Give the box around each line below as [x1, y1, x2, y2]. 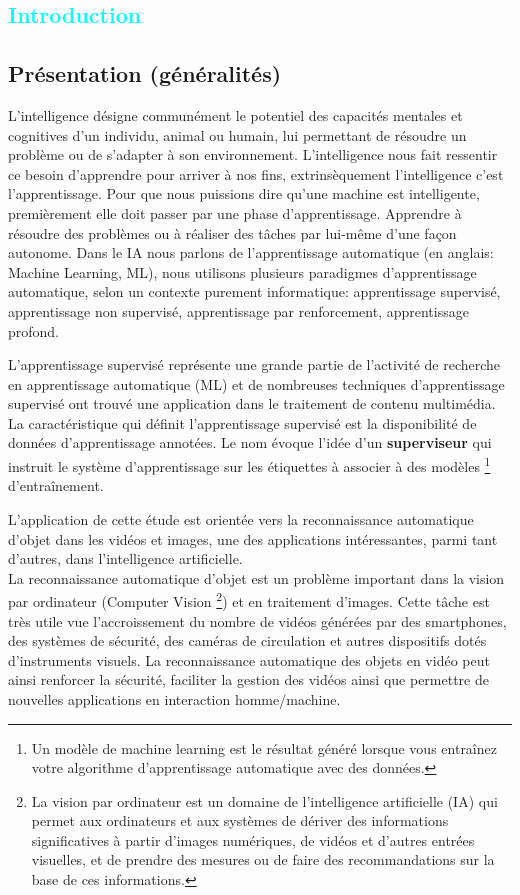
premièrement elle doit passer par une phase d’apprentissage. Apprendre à [8, 202, 462, 223]
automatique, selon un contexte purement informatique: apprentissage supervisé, [8, 281, 501, 302]
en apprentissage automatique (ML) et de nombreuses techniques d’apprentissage [8, 373, 505, 394]
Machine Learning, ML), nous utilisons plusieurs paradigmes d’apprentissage [8, 261, 477, 282]
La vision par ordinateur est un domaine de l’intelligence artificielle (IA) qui [31, 790, 498, 811]
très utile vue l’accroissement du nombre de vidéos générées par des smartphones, [8, 610, 507, 631]
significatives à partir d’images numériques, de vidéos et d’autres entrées [31, 829, 475, 850]
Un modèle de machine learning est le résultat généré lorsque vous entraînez [31, 737, 497, 758]
